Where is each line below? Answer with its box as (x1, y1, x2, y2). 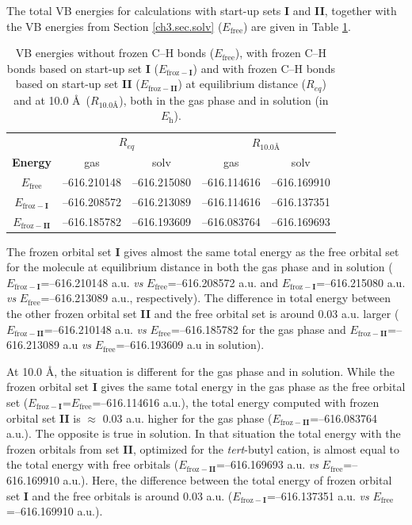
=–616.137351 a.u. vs (266, 487, 369, 504)
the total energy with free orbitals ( (6, 456, 179, 473)
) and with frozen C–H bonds (193, 59, 335, 76)
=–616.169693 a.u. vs (216, 456, 319, 473)
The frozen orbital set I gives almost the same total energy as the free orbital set (6, 243, 399, 259)
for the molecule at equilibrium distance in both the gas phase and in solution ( (6, 259, 393, 275)
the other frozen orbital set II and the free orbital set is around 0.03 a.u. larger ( (6, 305, 399, 321)
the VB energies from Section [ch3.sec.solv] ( (6, 17, 223, 34)
